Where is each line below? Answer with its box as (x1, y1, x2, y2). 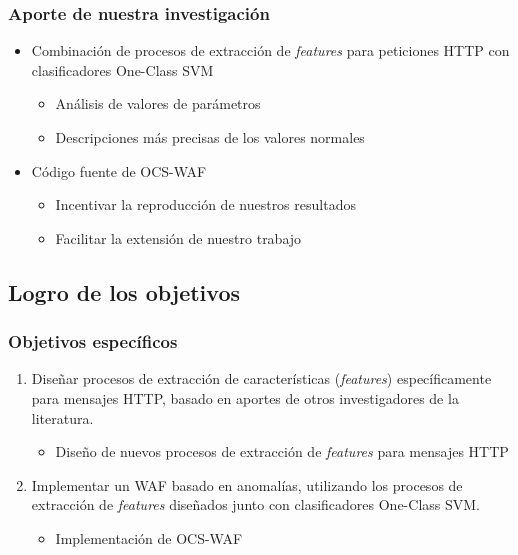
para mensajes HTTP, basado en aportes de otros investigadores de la (31, 387, 459, 408)
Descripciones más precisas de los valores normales (55, 127, 365, 147)
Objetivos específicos (8, 329, 178, 354)
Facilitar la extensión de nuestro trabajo (55, 227, 302, 248)
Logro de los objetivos (8, 276, 241, 307)
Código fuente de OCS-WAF (31, 160, 207, 181)
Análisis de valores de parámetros (55, 93, 261, 114)
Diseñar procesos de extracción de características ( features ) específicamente (31, 368, 492, 389)
